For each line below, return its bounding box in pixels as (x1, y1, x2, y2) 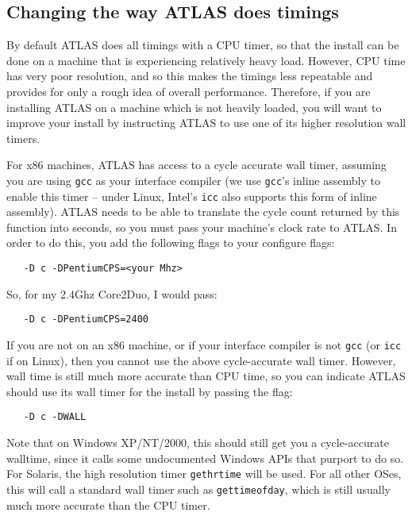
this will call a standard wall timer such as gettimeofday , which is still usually (6, 480, 391, 497)
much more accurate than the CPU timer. (6, 496, 210, 513)
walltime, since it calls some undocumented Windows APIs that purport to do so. (6, 449, 404, 466)
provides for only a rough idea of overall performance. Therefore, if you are (6, 83, 371, 99)
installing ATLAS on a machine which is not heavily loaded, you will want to (6, 98, 382, 115)
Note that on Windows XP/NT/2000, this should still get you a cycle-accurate (6, 434, 389, 451)
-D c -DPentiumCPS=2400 (23, 314, 148, 325)
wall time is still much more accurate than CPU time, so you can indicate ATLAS (6, 368, 406, 384)
